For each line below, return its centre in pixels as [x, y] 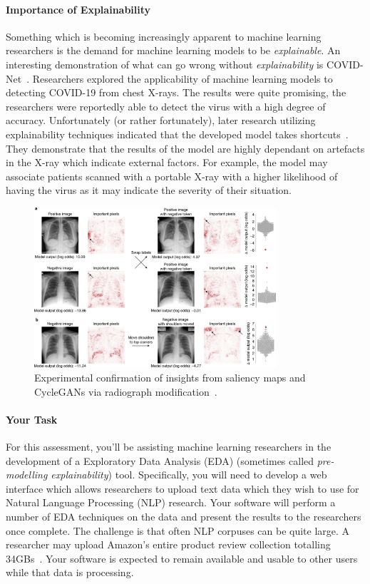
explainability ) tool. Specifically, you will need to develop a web [189, 475]
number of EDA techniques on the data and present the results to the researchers [184, 517]
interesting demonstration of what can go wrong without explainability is [165, 64]
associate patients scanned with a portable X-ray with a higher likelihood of [172, 176]
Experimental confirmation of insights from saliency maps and [170, 378]
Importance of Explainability [78, 9]
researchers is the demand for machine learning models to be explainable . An [173, 50]
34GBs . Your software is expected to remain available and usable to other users [182, 558]
